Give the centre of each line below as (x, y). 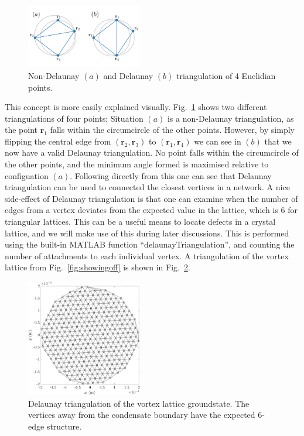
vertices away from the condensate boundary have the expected (142, 415)
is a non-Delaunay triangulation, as (230, 118)
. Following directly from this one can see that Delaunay (171, 175)
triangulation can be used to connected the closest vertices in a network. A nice (147, 187)
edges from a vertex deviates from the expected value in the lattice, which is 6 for (151, 210)
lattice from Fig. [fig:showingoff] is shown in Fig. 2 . (98, 267)
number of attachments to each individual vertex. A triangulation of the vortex (147, 255)
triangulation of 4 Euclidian (226, 75)
